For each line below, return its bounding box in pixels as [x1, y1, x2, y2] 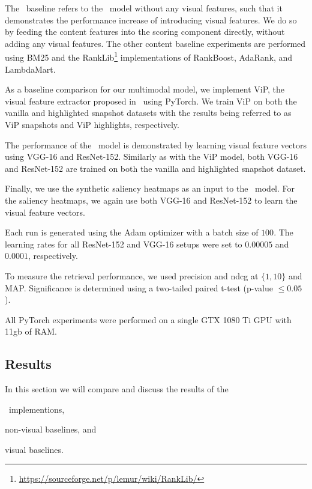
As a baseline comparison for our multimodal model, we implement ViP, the [5, 83, 285, 96]
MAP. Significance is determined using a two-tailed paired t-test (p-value [5, 281, 273, 294]
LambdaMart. [5, 62, 56, 75]
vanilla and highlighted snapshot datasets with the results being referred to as [5, 106, 292, 119]
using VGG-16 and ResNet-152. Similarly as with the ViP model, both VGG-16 [5, 150, 298, 163]
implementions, [8, 402, 65, 415]
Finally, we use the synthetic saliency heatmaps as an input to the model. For [5, 182, 295, 195]
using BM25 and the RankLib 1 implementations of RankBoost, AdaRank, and [5, 49, 293, 64]
